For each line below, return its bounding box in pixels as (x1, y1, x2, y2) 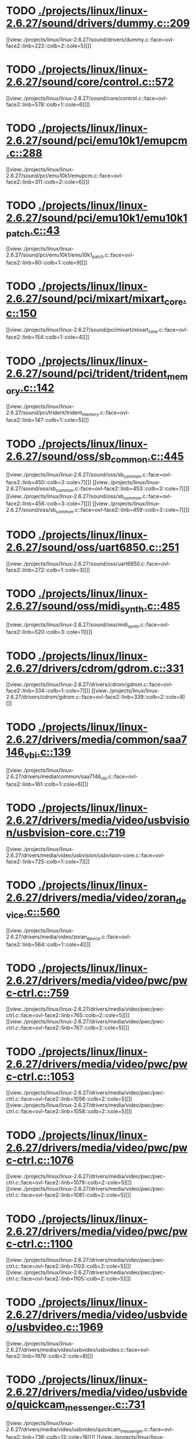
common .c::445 (111, 450, 184, 465)
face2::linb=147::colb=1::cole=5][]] (6, 417, 90, 424)
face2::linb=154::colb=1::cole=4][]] (6, 333, 90, 341)
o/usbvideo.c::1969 (6, 1320, 104, 1334)
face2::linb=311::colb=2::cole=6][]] (6, 178, 90, 185)
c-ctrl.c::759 (6, 986, 69, 999)
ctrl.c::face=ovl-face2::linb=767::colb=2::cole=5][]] (6, 1024, 130, 1031)
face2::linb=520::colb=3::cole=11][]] (6, 629, 92, 636)
